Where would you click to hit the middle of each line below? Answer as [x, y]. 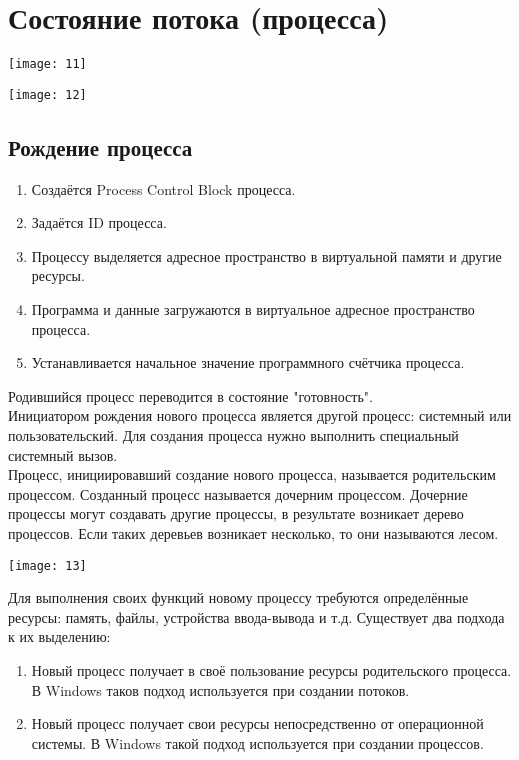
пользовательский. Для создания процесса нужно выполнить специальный [233, 434]
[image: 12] [47, 94]
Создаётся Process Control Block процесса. [163, 188]
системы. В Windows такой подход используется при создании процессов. [257, 742]
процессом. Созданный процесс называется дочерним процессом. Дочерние [238, 493]
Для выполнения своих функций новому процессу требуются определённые [238, 597]
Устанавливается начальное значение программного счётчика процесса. [248, 362]
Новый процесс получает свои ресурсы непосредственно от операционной [257, 723]
